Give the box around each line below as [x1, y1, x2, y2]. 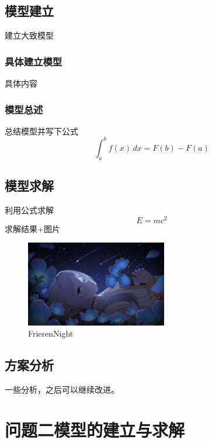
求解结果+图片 [5, 222, 60, 234]
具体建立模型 [5, 54, 62, 68]
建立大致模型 [5, 29, 54, 41]
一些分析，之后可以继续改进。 [5, 383, 119, 395]
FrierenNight [28, 327, 74, 340]
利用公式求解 [5, 203, 54, 216]
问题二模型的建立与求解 [5, 417, 185, 441]
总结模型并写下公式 [5, 124, 78, 137]
